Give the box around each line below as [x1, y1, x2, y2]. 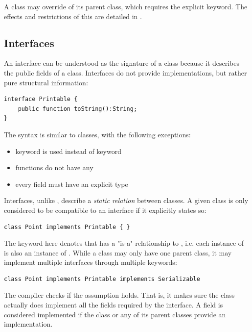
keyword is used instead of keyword [15, 146, 121, 156]
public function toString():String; [18, 105, 137, 112]
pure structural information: [4, 77, 88, 87]
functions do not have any [15, 162, 93, 173]
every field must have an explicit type [15, 179, 128, 189]
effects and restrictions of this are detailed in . [4, 11, 142, 21]
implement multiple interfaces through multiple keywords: [4, 257, 177, 267]
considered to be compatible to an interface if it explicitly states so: [4, 204, 206, 215]
